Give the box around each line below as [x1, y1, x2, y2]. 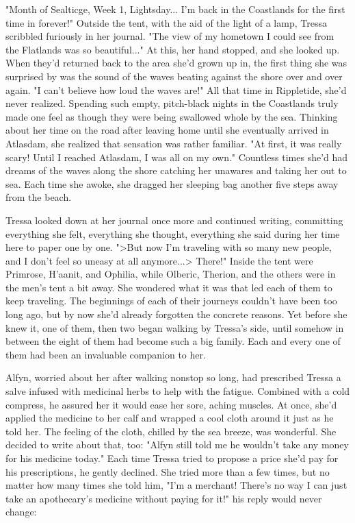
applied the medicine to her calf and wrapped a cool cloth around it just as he [5, 411, 334, 425]
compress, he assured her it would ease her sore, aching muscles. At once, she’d [5, 397, 337, 411]
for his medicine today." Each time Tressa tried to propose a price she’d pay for [5, 451, 339, 465]
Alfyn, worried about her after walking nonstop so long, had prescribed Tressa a [5, 370, 341, 385]
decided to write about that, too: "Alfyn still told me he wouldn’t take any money [5, 437, 349, 452]
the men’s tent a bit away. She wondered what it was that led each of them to [5, 280, 332, 294]
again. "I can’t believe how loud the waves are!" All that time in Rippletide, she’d [5, 82, 347, 97]
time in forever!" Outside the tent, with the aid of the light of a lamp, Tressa [5, 15, 327, 29]
